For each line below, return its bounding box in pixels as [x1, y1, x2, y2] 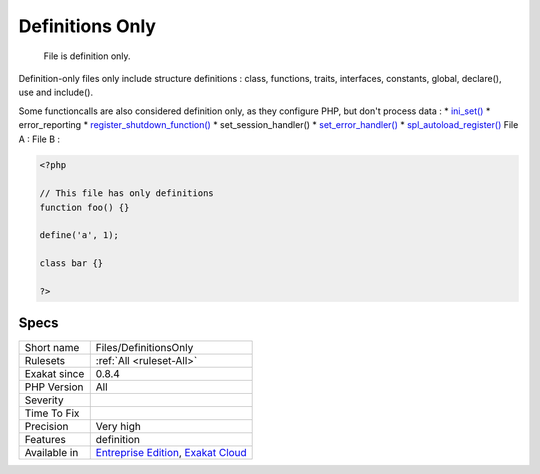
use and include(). [18, 86, 94, 99]
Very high [95, 419, 142, 433]
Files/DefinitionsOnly [95, 340, 194, 354]
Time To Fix [24, 406, 80, 420]
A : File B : [18, 133, 60, 145]
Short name [24, 340, 80, 354]
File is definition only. [43, 50, 131, 62]
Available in [24, 445, 79, 459]
